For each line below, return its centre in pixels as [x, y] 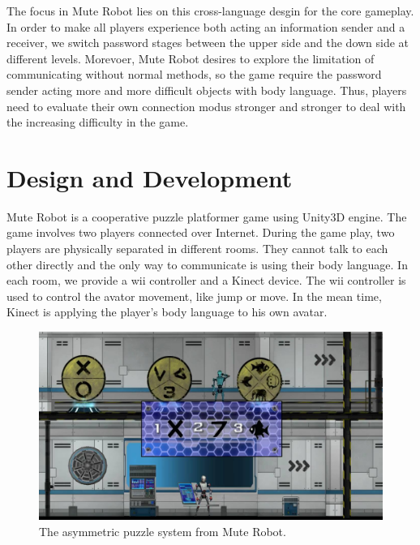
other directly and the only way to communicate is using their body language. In [207, 264]
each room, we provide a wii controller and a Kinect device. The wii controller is [206, 280]
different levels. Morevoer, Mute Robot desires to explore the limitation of [191, 58]
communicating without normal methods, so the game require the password [194, 74]
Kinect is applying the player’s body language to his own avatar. [167, 312]
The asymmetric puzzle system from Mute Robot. [163, 531]
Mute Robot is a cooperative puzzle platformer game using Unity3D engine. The [207, 216]
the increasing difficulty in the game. [98, 122]
